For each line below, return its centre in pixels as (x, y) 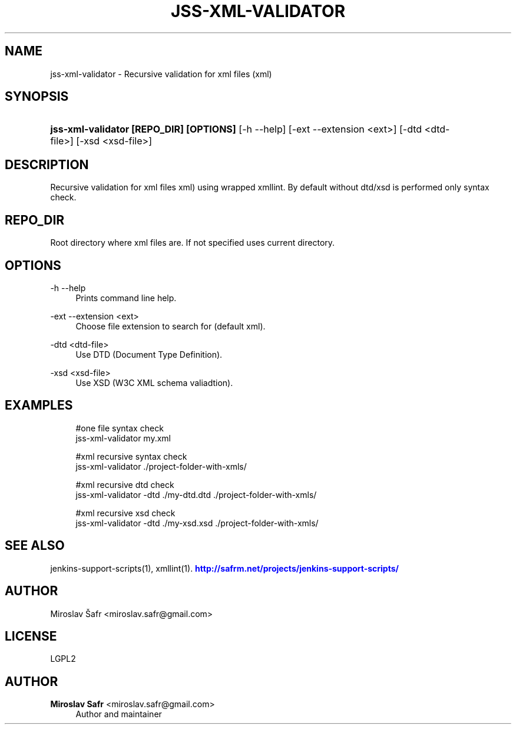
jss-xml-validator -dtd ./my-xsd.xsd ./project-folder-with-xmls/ (197, 523)
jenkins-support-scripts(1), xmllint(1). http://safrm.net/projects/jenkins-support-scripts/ (224, 568)
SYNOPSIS (37, 97)
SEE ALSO (35, 546)
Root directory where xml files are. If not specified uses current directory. (193, 243)
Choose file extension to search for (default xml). (171, 326)
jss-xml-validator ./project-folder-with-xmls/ (161, 466)
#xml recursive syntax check (131, 456)
